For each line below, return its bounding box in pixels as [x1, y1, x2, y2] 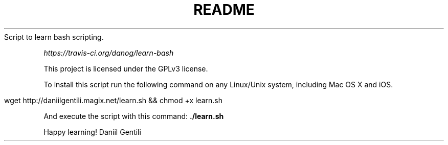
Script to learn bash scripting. [4, 32, 104, 41]
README [193, 1, 255, 18]
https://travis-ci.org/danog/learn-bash [43, 48, 174, 57]
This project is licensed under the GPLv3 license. [43, 64, 208, 73]
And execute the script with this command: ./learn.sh [43, 111, 224, 120]
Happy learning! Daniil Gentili [43, 127, 141, 136]
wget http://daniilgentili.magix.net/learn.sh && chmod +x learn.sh [4, 95, 223, 105]
